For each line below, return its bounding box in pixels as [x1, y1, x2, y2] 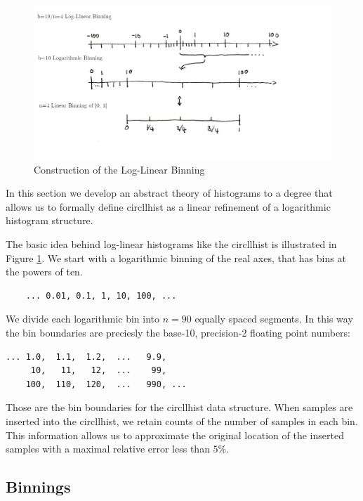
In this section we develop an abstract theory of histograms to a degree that [6, 186, 333, 200]
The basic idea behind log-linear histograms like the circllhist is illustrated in [6, 237, 337, 251]
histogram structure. [6, 213, 93, 228]
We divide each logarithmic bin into [6, 311, 160, 326]
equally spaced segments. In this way [194, 311, 353, 326]
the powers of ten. [6, 264, 83, 279]
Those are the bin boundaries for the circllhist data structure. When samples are [6, 400, 353, 415]
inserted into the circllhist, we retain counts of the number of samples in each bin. [6, 413, 358, 428]
